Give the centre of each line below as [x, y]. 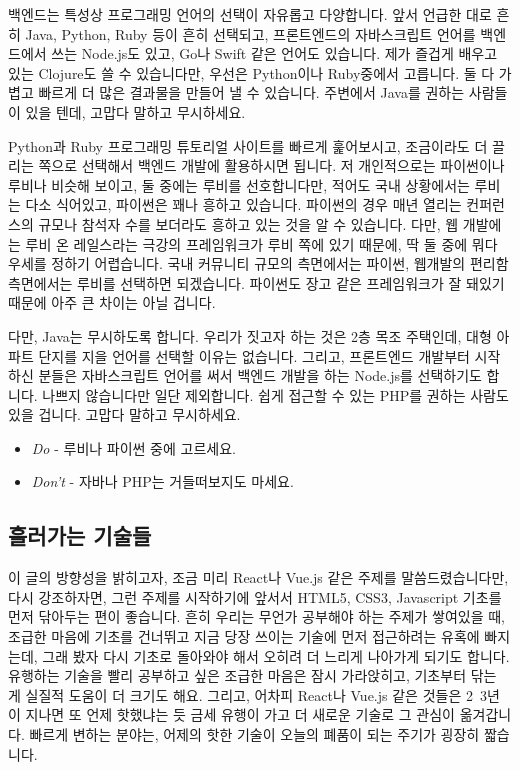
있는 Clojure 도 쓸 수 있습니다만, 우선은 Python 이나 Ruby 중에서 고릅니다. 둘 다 [251, 72]
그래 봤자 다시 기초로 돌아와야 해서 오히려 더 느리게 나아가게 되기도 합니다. [276, 655]
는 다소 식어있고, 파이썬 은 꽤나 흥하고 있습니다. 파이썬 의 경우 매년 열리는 [235, 204]
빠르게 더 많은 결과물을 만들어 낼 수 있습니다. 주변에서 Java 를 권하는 [251, 92]
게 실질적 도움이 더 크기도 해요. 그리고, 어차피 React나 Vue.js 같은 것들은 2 [240, 694]
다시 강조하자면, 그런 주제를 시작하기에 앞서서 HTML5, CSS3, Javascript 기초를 [255, 596]
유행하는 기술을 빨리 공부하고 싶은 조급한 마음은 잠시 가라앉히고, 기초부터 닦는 [252, 675]
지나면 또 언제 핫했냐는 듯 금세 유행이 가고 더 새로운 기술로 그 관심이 [240, 714]
